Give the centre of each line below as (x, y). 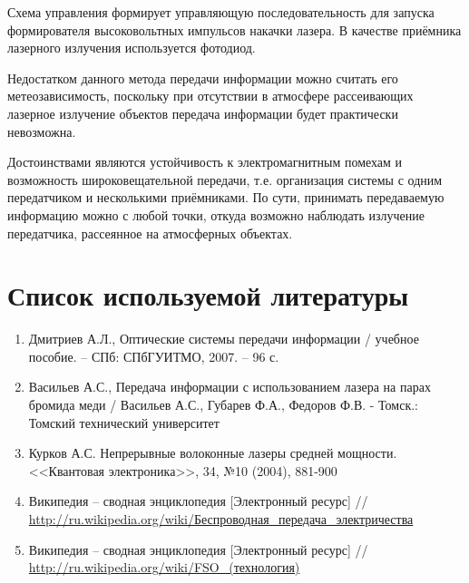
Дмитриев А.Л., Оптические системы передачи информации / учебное (224, 339)
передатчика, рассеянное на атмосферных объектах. (150, 233)
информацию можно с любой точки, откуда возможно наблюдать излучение (216, 214)
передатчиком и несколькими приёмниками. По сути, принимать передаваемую (226, 197)
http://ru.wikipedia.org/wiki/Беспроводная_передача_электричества (221, 519)
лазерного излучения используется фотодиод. (132, 48)
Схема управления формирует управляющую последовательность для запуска (221, 12)
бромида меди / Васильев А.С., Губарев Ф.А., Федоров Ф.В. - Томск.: (223, 405)
